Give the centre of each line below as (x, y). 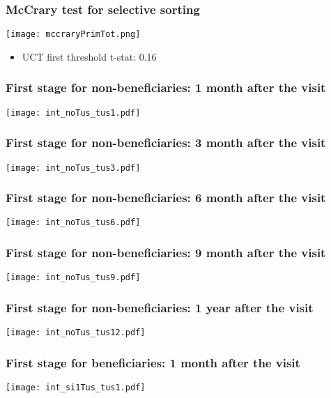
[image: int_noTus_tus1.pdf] (73, 113)
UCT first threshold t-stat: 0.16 (89, 56)
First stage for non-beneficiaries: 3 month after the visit (166, 143)
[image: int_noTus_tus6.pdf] (73, 223)
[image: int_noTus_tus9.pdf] (73, 278)
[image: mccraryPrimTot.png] (73, 35)
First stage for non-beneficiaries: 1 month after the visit (166, 87)
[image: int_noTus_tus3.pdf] (73, 168)
